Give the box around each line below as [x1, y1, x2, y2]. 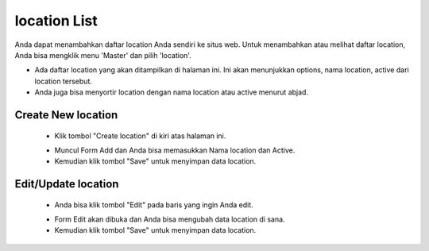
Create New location [14, 108, 118, 122]
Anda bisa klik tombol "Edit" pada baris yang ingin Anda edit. [54, 199, 253, 210]
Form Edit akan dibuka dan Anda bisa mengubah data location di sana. [54, 214, 285, 224]
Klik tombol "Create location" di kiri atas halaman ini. [54, 131, 226, 141]
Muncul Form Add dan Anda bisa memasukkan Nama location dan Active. [54, 145, 296, 155]
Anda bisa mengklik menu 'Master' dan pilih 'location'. [14, 50, 192, 60]
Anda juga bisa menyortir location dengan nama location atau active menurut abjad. [34, 87, 309, 97]
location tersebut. [34, 76, 93, 86]
